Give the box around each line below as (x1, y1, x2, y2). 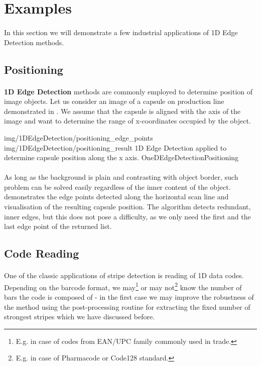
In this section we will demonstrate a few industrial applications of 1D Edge (4, 27, 238, 37)
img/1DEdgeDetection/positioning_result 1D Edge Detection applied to (4, 142, 227, 153)
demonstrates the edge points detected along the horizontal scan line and (4, 191, 229, 202)
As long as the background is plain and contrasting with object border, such (4, 172, 238, 182)
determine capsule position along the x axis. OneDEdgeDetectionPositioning (4, 152, 239, 163)
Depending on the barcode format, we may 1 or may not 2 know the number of (4, 280, 242, 292)
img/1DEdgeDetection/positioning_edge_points (4, 132, 153, 143)
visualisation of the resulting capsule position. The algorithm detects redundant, (4, 201, 251, 212)
